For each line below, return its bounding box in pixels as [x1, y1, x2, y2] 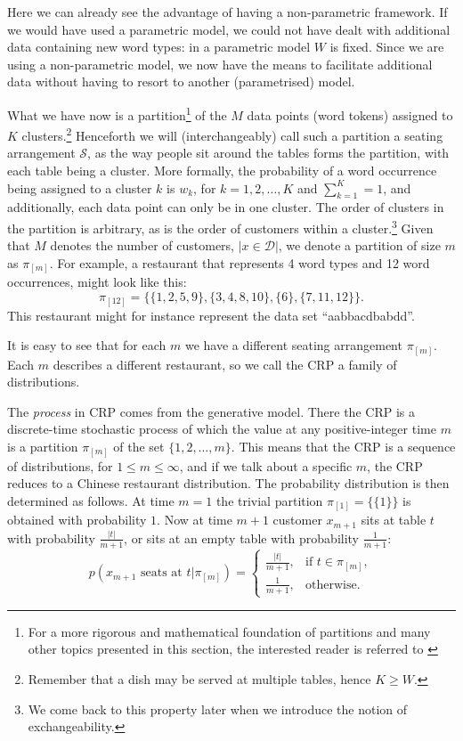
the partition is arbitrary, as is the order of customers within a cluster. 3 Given [7, 216, 434, 237]
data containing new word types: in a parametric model [7, 37, 311, 56]
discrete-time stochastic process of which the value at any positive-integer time [7, 419, 436, 438]
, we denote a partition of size [278, 236, 441, 255]
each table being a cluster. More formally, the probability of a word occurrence [7, 161, 437, 180]
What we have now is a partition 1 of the [7, 102, 227, 124]
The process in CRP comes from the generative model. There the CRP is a [7, 402, 415, 420]
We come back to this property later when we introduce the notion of [28, 699, 408, 718]
